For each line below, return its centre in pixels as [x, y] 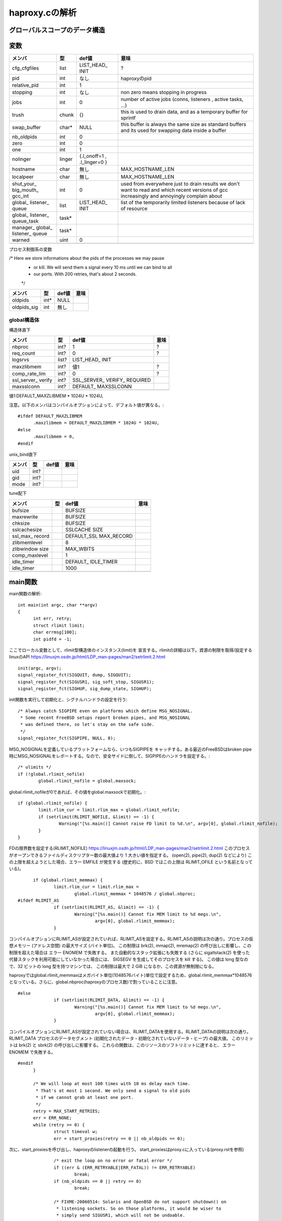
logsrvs [21, 360]
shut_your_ [24, 184]
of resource [134, 209]
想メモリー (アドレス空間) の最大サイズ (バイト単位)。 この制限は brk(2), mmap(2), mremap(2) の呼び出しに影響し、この [130, 946]
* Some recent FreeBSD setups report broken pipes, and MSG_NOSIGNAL [105, 718]
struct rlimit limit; [59, 625]
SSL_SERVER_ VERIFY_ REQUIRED [112, 380]
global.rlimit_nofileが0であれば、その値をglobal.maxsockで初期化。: [77, 792]
